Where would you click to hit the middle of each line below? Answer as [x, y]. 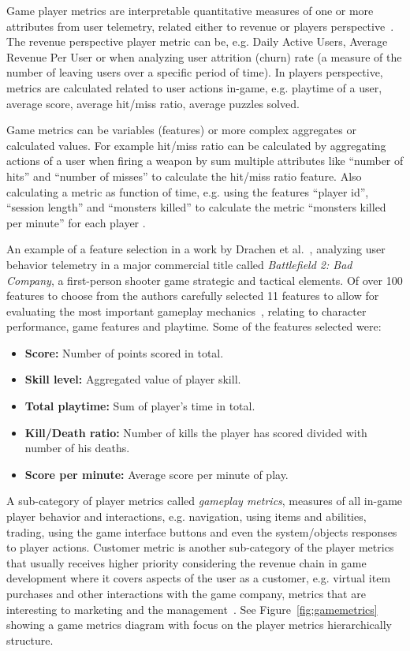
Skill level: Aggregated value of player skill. [133, 379]
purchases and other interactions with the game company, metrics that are [186, 593]
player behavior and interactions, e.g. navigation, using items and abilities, [186, 516]
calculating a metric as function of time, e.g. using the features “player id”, [188, 191]
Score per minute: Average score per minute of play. [157, 474]
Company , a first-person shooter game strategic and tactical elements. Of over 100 [205, 280]
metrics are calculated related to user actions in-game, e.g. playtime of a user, [194, 87]
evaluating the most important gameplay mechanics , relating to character [186, 311]
